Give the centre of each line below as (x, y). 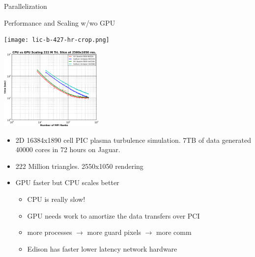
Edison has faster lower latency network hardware (102, 248)
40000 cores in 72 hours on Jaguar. (68, 149)
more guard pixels (114, 232)
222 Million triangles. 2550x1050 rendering (79, 166)
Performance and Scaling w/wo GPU (60, 22)
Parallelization (26, 6)
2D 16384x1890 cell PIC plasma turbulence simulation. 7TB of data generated (133, 140)
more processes (50, 232)
